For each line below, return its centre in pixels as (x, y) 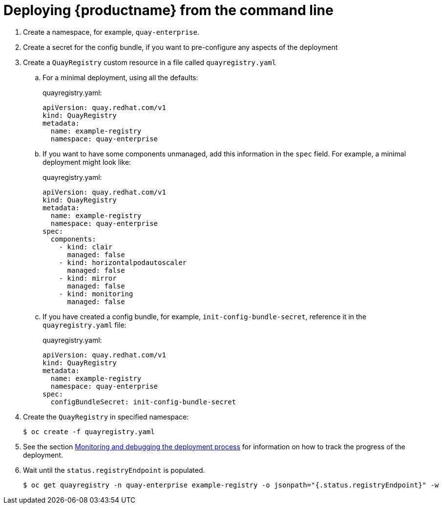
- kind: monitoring (96, 294)
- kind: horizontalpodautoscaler (123, 262)
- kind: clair (86, 247)
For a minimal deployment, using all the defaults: (120, 77)
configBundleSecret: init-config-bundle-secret (143, 402)
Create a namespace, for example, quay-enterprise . (111, 32)
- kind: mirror (88, 278)
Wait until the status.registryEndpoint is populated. (114, 470)
